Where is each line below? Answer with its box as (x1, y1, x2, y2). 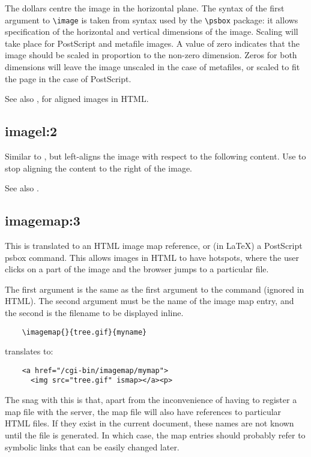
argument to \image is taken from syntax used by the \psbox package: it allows (5, 13, 298, 26)
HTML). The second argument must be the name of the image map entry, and (5, 294, 294, 307)
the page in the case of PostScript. (5, 72, 131, 85)
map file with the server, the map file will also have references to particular (5, 405, 282, 417)
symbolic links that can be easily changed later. (5, 440, 180, 453)
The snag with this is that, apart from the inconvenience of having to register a (5, 393, 297, 406)
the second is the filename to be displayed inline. (5, 306, 184, 318)
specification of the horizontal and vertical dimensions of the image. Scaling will (5, 25, 298, 38)
